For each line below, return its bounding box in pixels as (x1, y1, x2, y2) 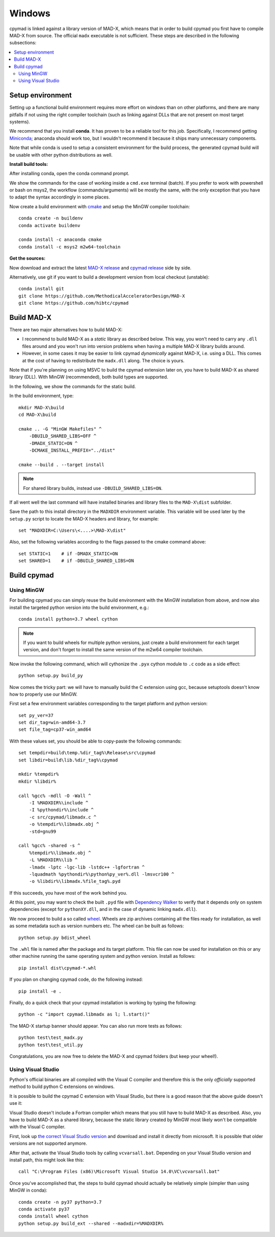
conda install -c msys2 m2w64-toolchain (18, 244, 121, 250)
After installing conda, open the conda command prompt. (9, 170, 130, 177)
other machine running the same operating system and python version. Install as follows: (9, 953, 196, 959)
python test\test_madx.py (18, 1035, 84, 1041)
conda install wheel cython (18, 1214, 89, 1219)
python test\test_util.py (18, 1042, 84, 1048)
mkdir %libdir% (18, 778, 57, 784)
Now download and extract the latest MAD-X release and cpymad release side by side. (9, 264, 192, 270)
